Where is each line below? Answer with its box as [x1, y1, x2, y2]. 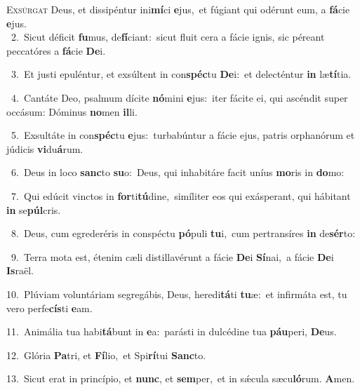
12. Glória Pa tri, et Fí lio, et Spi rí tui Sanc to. [6, 347, 206, 362]
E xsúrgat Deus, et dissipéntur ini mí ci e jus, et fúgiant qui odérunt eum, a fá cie [6, 2, 350, 16]
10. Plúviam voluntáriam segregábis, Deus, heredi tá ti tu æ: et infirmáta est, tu [6, 286, 347, 301]
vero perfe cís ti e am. [6, 300, 93, 315]
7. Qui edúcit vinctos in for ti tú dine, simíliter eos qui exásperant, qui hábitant [11, 188, 351, 203]
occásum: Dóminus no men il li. [6, 104, 138, 119]
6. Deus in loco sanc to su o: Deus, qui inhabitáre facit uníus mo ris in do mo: [11, 165, 345, 180]
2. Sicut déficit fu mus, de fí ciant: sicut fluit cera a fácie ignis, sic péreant [11, 29, 325, 44]
